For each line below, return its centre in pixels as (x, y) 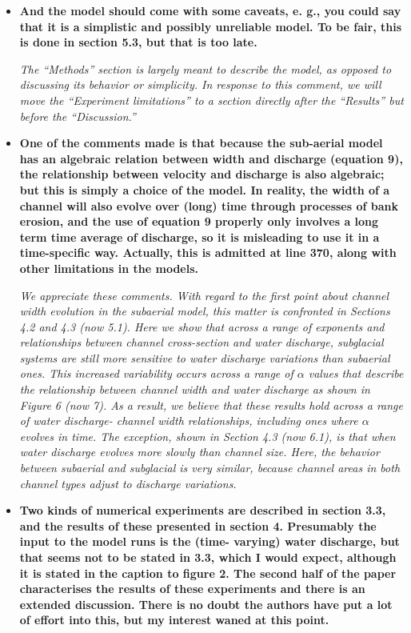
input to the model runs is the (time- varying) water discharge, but (209, 541)
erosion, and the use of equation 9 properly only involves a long (199, 221)
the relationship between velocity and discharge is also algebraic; (202, 174)
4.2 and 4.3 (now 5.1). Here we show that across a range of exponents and (202, 326)
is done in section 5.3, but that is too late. (138, 42)
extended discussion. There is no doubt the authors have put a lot (206, 604)
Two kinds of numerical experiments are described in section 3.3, (203, 510)
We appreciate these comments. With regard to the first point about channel (204, 295)
